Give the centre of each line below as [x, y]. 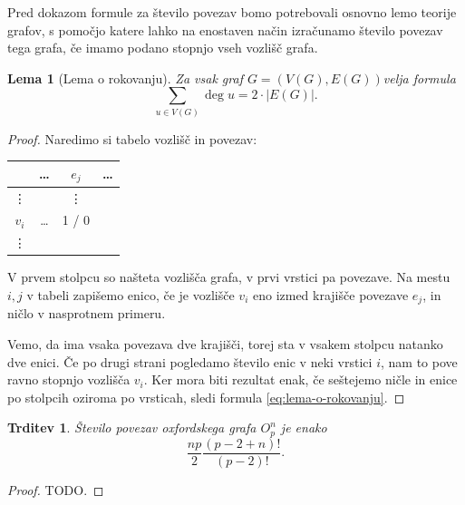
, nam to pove [419, 361]
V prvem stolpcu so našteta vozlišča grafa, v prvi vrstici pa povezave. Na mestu [229, 277]
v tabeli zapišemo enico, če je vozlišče [131, 294]
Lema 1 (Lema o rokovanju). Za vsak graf [125, 78]
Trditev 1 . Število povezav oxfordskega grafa [132, 427]
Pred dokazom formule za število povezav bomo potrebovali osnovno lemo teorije [232, 12]
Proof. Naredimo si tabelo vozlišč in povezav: [132, 138]
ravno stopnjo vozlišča [69, 379]
